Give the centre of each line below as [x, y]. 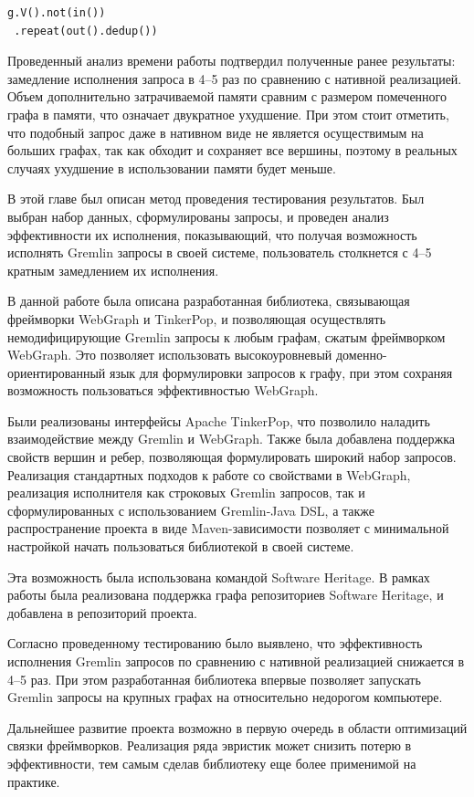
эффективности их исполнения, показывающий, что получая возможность [212, 234]
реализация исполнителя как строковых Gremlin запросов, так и [186, 493]
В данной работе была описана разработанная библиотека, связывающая [209, 301]
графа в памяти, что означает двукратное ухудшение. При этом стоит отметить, [228, 114]
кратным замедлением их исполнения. [113, 270]
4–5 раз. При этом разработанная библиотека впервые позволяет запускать [214, 679]
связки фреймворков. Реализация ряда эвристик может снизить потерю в [210, 745]
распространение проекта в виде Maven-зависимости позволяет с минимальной [228, 528]
